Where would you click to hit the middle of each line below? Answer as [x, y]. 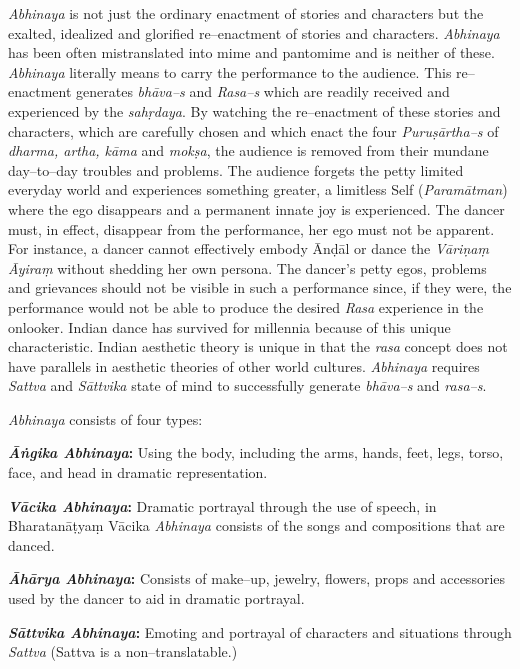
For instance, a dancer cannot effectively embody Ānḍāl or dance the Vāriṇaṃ [248, 248]
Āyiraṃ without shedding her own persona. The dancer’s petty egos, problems [247, 267]
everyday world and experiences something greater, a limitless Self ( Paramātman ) [258, 189]
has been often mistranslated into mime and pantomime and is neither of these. [251, 52]
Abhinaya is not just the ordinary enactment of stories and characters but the [246, 13]
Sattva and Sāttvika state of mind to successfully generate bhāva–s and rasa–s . [247, 385]
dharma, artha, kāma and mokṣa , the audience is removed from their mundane [248, 150]
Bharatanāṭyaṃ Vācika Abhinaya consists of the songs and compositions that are [256, 525]
